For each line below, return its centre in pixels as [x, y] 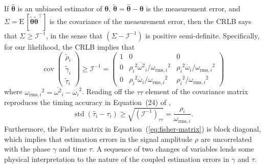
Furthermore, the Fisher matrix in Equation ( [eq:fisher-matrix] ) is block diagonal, [133, 128]
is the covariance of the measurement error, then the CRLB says [151, 21]
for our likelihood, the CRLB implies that [70, 46]
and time [73, 149]
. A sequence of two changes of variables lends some [173, 149]
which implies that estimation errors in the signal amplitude [98, 139]
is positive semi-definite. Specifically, [203, 35]
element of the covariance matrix [197, 91]
